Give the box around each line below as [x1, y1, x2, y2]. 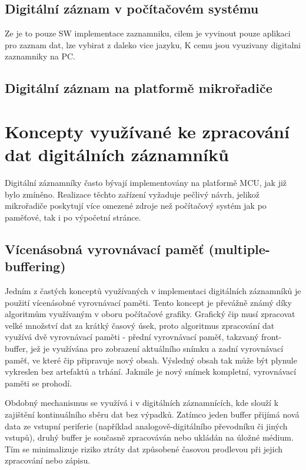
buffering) [5, 257, 66, 275]
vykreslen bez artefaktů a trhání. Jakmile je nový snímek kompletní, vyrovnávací [5, 365, 297, 378]
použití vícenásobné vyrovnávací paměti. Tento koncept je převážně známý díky [5, 296, 292, 308]
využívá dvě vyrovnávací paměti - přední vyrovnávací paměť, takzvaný [5, 331, 259, 343]
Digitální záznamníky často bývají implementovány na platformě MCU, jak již [5, 176, 287, 189]
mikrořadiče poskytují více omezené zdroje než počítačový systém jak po [5, 199, 267, 212]
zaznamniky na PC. [5, 50, 75, 62]
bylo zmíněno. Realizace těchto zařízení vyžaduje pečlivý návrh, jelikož [5, 188, 260, 200]
